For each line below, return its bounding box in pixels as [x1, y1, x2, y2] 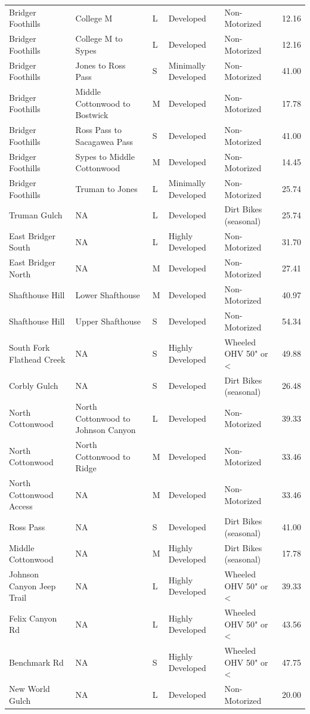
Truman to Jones [75, 182, 138, 194]
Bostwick [75, 109, 108, 121]
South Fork [9, 341, 50, 354]
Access [9, 500, 33, 512]
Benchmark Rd [9, 656, 64, 668]
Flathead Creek [9, 353, 66, 365]
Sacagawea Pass [75, 135, 133, 147]
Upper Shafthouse [75, 314, 141, 327]
